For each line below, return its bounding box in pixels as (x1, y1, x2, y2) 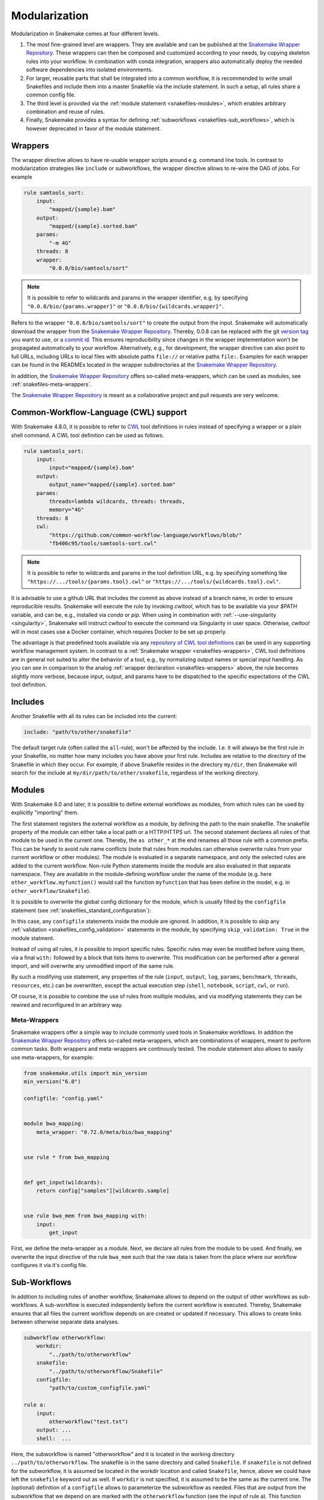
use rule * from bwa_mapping (23, 1154, 110, 1160)
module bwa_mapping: (23, 1120, 84, 1127)
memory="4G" (49, 506, 84, 513)
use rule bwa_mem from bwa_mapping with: (23, 1213, 148, 1219)
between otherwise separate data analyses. (11, 1318, 119, 1325)
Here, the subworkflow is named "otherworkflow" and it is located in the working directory (11, 1450, 235, 1457)
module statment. (11, 934, 55, 941)
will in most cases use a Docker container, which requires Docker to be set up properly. (11, 628, 227, 635)
